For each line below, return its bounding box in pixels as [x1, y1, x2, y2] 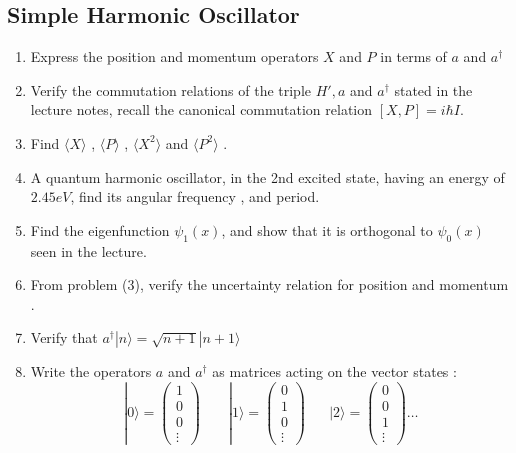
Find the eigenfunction [30, 219, 170, 240]
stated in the [394, 79, 473, 100]
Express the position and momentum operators [30, 46, 319, 67]
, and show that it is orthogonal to [221, 219, 433, 240]
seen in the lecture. [30, 240, 147, 261]
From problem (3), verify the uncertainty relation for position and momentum [30, 274, 509, 295]
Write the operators [30, 361, 152, 382]
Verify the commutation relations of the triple [30, 79, 312, 100]
